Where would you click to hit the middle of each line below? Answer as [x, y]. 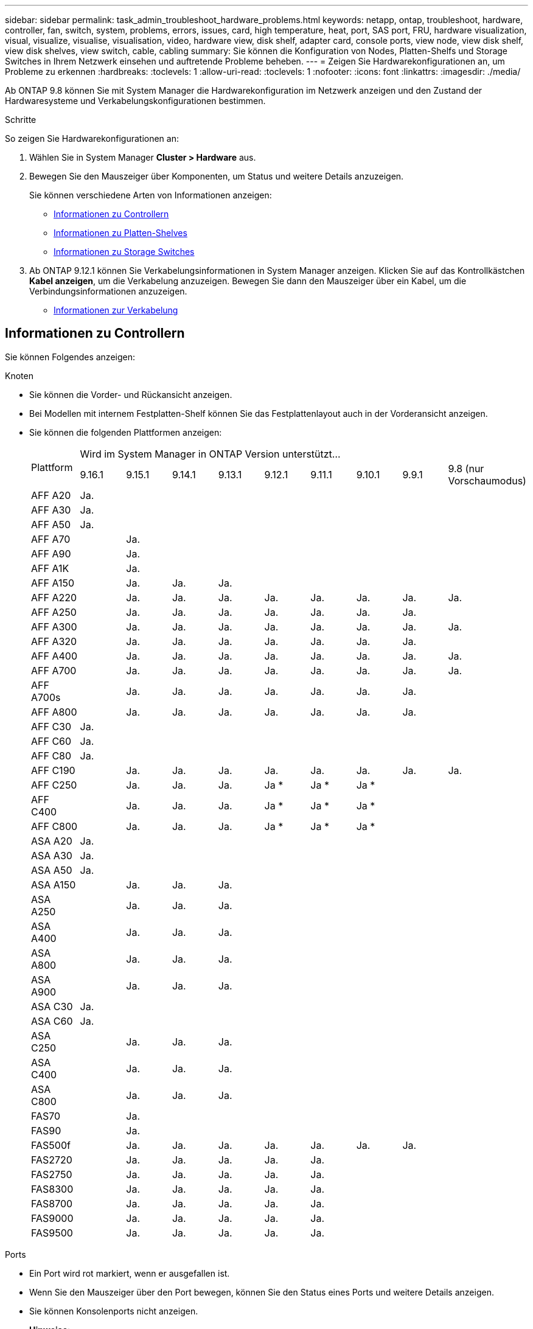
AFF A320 [54, 641]
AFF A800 [54, 712]
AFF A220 [54, 597]
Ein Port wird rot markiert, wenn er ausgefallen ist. [130, 1273]
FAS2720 [52, 1160]
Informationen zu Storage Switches [124, 252]
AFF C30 [51, 726]
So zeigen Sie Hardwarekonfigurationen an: [92, 138]
